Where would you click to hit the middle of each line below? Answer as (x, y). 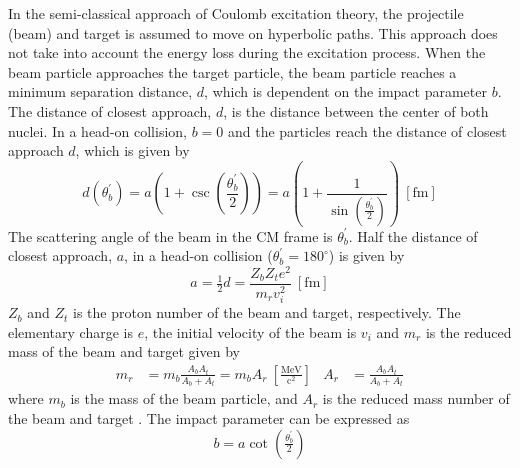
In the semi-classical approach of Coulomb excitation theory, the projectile (236, 13)
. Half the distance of (413, 235)
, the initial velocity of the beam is (250, 331)
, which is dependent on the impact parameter (345, 91)
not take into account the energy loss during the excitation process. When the (247, 52)
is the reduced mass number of (416, 398)
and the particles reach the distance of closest (367, 130)
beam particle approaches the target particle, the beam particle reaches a (232, 71)
